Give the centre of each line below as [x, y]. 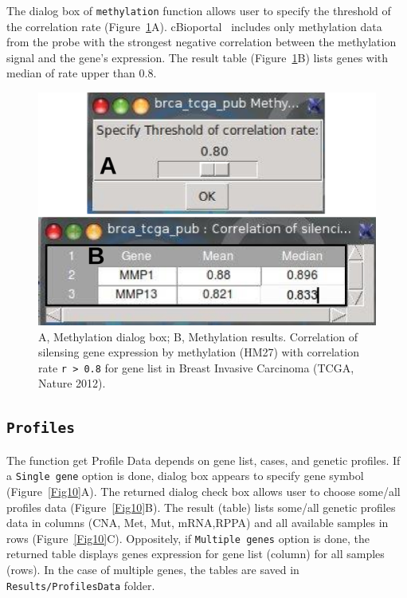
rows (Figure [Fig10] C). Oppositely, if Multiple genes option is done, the [188, 538]
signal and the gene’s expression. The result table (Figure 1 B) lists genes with [198, 57]
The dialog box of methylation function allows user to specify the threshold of [199, 10]
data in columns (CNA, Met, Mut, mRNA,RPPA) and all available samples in [198, 523]
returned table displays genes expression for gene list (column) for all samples [196, 554]
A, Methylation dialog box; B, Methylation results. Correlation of [198, 336]
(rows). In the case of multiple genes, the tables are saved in [153, 570]
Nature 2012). [72, 383]
